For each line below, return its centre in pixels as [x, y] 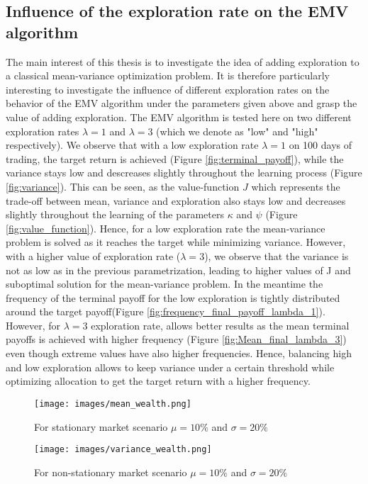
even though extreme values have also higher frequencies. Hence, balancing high [179, 353]
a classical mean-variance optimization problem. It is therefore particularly [168, 75]
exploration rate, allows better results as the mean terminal [220, 325]
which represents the [296, 186]
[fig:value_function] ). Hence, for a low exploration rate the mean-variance [166, 228]
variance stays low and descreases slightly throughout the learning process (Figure [184, 173]
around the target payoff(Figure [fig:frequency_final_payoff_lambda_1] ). [166, 311]
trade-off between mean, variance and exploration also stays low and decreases [176, 200]
